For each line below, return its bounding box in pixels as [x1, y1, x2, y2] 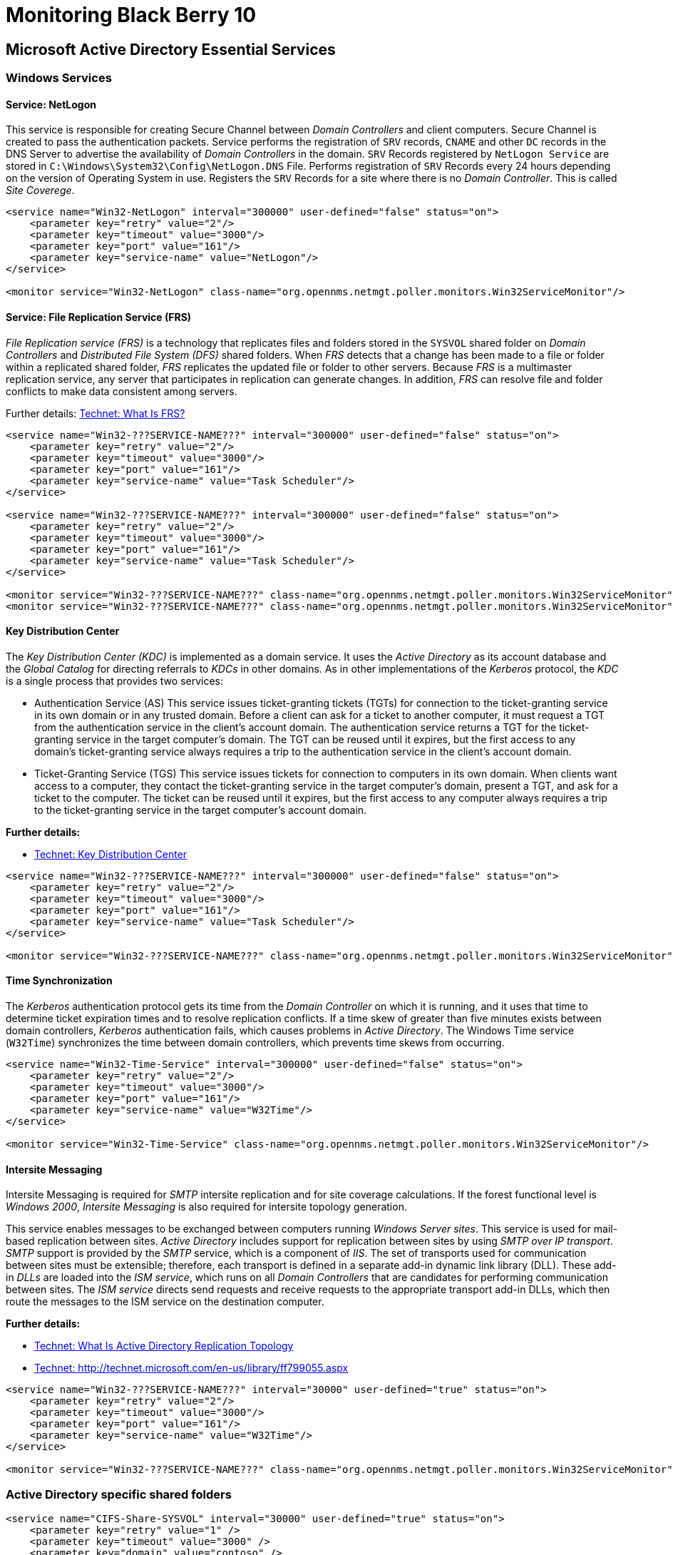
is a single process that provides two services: [6, 674, 224, 687]
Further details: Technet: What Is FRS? [6, 407, 185, 419]
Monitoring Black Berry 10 [6, 3, 257, 27]
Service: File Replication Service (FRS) [6, 311, 192, 323]
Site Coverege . [6, 184, 75, 197]
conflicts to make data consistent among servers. [6, 384, 237, 397]
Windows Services [6, 71, 112, 86]
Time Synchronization [6, 974, 113, 987]
